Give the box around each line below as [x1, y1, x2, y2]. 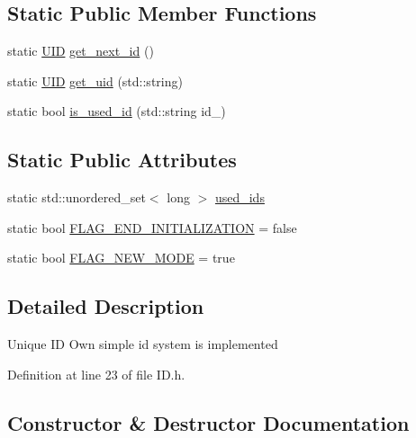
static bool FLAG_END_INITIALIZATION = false [7, 218, 297, 237]
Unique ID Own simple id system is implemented [7, 335, 278, 353]
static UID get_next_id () [7, 41, 154, 60]
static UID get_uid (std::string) [7, 71, 183, 90]
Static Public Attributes [7, 146, 237, 174]
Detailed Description [7, 292, 204, 320]
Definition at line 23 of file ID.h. [7, 364, 185, 383]
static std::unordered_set [7, 188, 146, 207]
